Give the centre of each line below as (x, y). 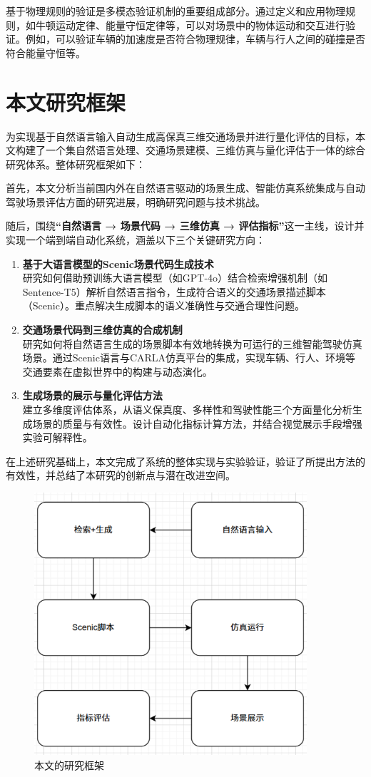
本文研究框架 (66, 102)
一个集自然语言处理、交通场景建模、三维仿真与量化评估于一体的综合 (205, 150)
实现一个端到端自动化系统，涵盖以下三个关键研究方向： (136, 240)
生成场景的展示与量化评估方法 (92, 395)
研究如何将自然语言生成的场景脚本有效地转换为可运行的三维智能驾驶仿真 (192, 343)
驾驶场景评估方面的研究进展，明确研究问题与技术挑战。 (136, 201)
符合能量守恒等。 (46, 52)
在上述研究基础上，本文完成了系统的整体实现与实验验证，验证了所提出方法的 (185, 461)
